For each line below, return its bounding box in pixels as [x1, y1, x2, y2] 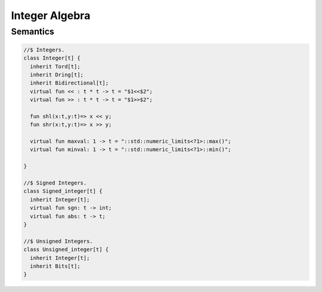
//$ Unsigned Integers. [23, 238, 94, 244]
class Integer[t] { [23, 55, 80, 62]
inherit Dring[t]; [30, 71, 83, 78]
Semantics [11, 26, 55, 37]
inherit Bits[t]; [30, 262, 80, 269]
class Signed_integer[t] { [23, 188, 103, 194]
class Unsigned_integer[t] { [23, 246, 109, 253]
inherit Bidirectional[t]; [30, 80, 109, 86]
